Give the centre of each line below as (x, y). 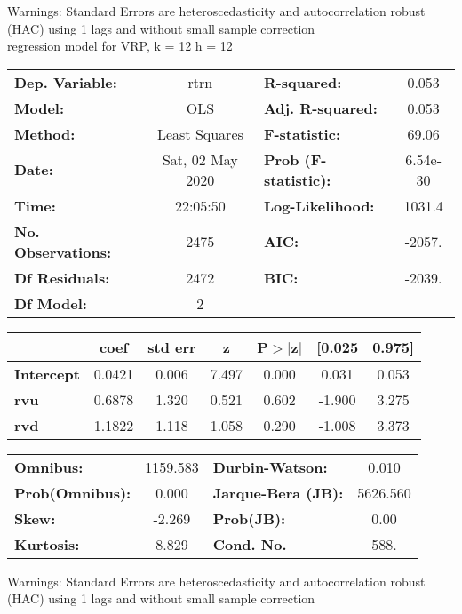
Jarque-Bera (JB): (278, 492)
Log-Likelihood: (319, 205)
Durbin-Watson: (270, 466)
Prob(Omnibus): (73, 492)
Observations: (63, 251)
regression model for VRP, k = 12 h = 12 (120, 46)
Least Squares (200, 133)
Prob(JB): (249, 518)
